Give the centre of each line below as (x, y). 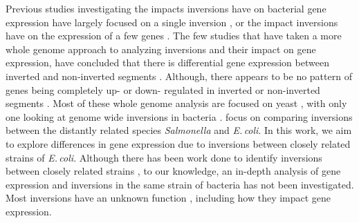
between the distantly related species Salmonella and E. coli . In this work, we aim (179, 130)
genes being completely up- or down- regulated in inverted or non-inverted (163, 89)
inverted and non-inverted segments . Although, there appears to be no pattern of (179, 76)
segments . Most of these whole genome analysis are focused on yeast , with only (176, 103)
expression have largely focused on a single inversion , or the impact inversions (172, 22)
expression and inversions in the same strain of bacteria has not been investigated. (180, 184)
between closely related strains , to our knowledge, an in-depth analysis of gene (173, 171)
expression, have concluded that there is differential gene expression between (167, 62)
